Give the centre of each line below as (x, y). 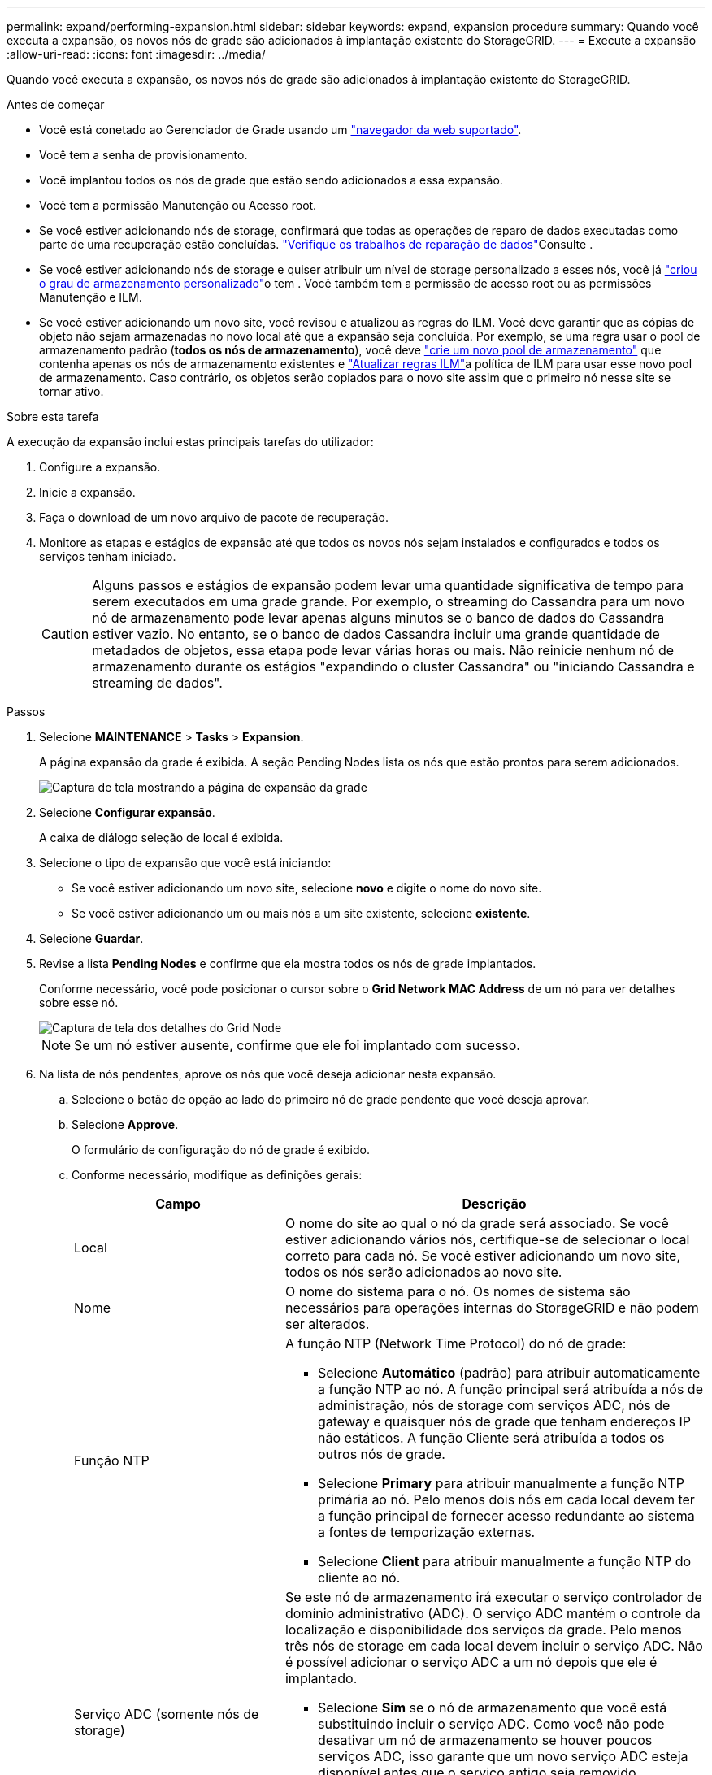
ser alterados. (327, 1324)
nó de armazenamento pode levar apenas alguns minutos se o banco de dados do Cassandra (378, 618)
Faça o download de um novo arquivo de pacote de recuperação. (214, 517)
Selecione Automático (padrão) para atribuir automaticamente (509, 1373)
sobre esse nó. (79, 1003)
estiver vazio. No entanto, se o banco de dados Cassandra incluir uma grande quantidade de (376, 634)
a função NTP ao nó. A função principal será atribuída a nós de (510, 1389)
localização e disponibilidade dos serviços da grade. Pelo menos (483, 1630)
